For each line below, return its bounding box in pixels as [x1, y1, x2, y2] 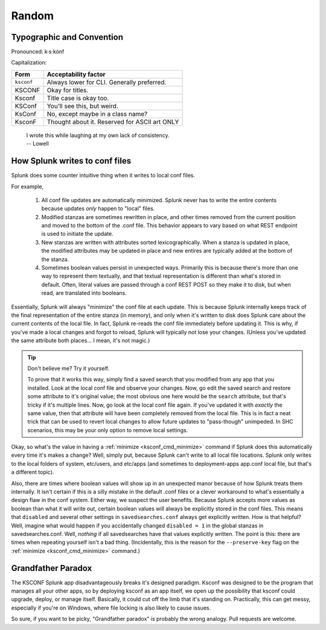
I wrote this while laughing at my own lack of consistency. [26, 132, 170, 139]
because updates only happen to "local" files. [41, 205, 155, 212]
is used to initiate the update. [41, 230, 114, 238]
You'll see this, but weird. [46, 101, 119, 110]
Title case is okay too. [46, 94, 109, 102]
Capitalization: [11, 59, 47, 66]
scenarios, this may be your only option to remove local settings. [27, 426, 188, 434]
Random [11, 9, 54, 22]
